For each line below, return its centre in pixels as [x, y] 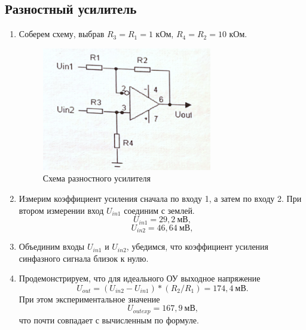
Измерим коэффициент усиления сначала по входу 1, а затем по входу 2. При [160, 199]
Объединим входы [52, 246]
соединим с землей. [159, 210]
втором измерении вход [61, 210]
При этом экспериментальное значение [89, 299]
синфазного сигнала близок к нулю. [84, 258]
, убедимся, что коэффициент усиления [198, 246]
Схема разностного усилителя [97, 178]
